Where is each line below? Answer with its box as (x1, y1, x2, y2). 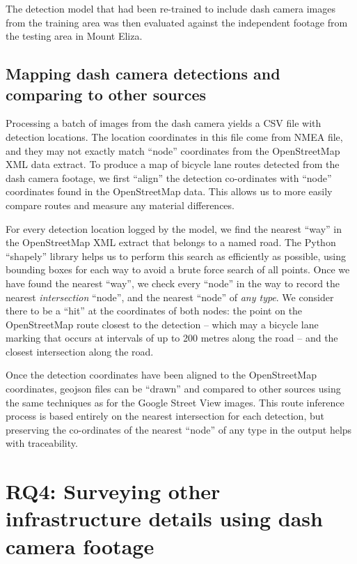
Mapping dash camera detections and (6, 63, 280, 84)
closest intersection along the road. (6, 344, 154, 358)
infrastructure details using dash (6, 504, 323, 533)
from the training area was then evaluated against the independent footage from (6, 15, 348, 29)
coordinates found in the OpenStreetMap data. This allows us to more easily (6, 184, 333, 199)
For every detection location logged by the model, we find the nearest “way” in (6, 221, 342, 236)
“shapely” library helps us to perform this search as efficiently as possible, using (6, 248, 347, 263)
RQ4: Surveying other (6, 477, 221, 505)
